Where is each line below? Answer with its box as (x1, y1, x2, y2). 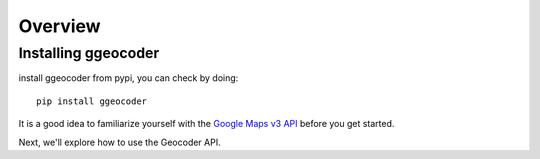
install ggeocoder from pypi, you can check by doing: (18, 72, 239, 84)
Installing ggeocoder (18, 44, 160, 62)
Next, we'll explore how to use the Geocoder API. (18, 136, 221, 148)
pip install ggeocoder (36, 95, 148, 107)
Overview (18, 15, 101, 37)
